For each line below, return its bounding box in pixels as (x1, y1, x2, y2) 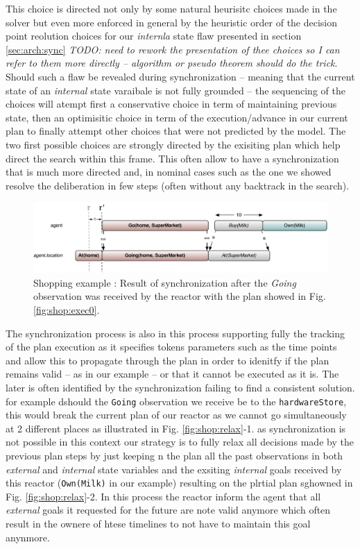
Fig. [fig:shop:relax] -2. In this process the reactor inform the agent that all (6, 489, 321, 503)
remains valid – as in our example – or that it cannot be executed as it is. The (6, 366, 339, 381)
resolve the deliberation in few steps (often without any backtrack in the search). (6, 178, 350, 192)
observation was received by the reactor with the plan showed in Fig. (33, 289, 326, 303)
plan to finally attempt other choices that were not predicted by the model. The (6, 124, 346, 138)
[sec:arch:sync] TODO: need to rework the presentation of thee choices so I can (6, 42, 340, 56)
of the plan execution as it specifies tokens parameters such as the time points (6, 339, 337, 354)
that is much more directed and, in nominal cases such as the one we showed (6, 164, 332, 179)
